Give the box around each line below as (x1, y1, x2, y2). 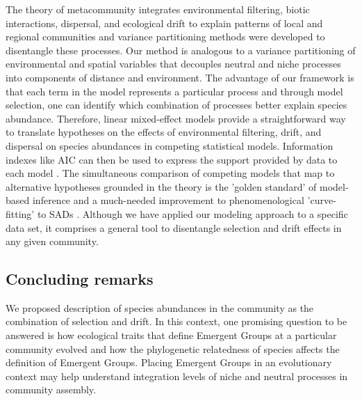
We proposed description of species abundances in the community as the (6, 300, 314, 315)
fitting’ (6, 206, 35, 221)
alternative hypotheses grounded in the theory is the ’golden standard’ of (6, 179, 317, 194)
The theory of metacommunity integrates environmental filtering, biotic (6, 2, 310, 16)
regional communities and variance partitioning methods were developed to (6, 29, 325, 44)
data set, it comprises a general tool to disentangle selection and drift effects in (6, 220, 342, 235)
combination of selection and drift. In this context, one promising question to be (6, 314, 347, 329)
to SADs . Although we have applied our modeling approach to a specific (37, 206, 348, 221)
